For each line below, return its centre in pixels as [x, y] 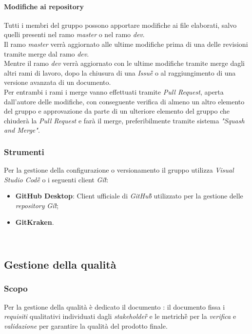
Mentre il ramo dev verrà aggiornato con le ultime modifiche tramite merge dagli [124, 63]
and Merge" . [22, 130]
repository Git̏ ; [37, 205]
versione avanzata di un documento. [58, 82]
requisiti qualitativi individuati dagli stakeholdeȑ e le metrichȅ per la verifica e [120, 316]
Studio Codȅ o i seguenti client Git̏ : [56, 179]
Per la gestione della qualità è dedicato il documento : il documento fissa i [115, 306]
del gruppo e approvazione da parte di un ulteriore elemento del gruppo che [117, 111]
